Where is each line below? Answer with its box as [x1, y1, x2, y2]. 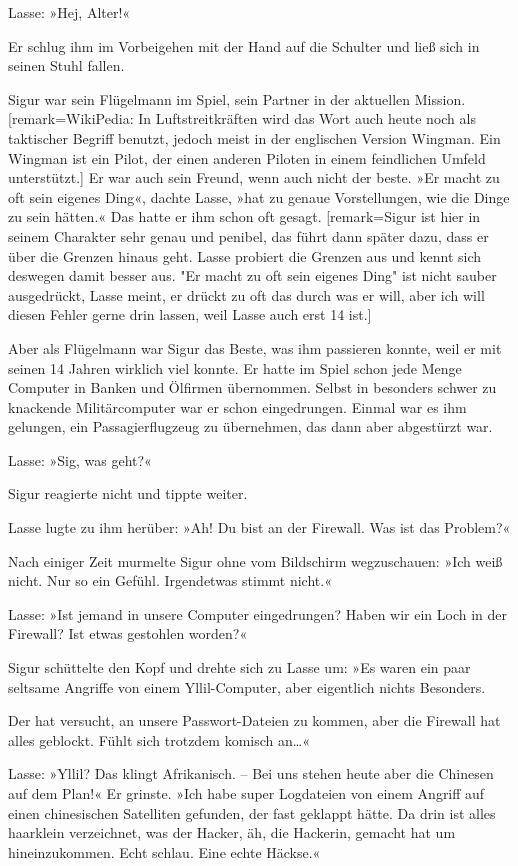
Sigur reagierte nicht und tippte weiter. [8, 483, 248, 504]
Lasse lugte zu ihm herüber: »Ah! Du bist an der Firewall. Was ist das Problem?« [8, 517, 511, 538]
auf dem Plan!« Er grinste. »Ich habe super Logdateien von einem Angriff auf [8, 783, 485, 803]
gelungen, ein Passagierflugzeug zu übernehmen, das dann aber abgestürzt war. [8, 416, 493, 437]
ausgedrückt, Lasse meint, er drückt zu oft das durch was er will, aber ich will [8, 284, 485, 305]
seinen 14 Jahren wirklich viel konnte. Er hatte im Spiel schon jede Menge [8, 357, 462, 378]
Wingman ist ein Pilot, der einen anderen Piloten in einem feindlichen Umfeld [8, 147, 486, 168]
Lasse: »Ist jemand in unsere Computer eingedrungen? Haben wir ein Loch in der [8, 603, 508, 624]
